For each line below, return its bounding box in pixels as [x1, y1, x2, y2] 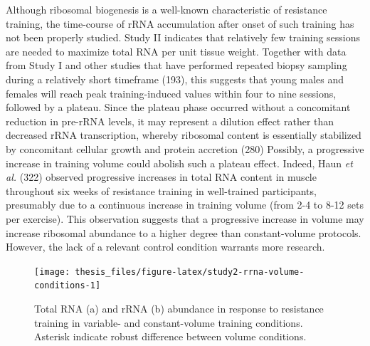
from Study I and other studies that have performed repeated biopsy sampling [6, 58, 347, 73]
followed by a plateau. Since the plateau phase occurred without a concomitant [6, 100, 351, 115]
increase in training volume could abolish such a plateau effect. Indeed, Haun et [6, 155, 353, 170]
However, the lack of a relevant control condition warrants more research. [6, 239, 325, 254]
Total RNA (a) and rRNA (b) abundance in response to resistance [34, 301, 324, 315]
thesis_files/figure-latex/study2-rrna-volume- [75, 266, 305, 277]
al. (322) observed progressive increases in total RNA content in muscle [6, 169, 317, 184]
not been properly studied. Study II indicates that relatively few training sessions [6, 30, 361, 45]
